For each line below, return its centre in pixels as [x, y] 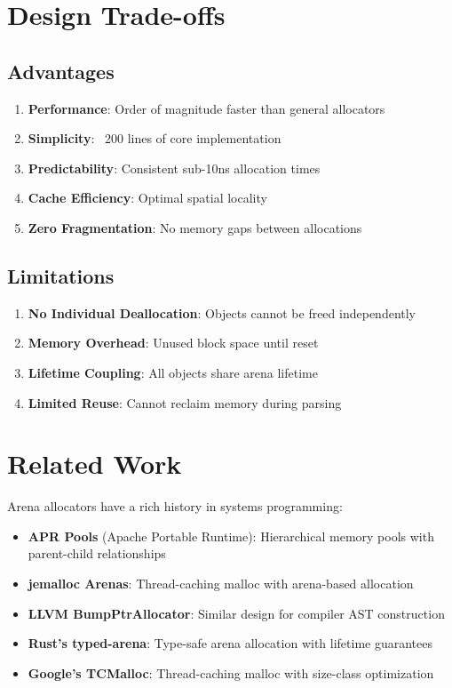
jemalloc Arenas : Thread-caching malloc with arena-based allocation [221, 584]
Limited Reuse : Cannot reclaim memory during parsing [185, 402]
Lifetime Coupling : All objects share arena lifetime [173, 372]
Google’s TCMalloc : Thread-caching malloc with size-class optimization [231, 672]
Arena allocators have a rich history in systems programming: [175, 506]
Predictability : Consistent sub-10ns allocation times [174, 168]
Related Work [95, 464]
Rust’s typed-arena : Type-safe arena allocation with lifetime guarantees [230, 643]
